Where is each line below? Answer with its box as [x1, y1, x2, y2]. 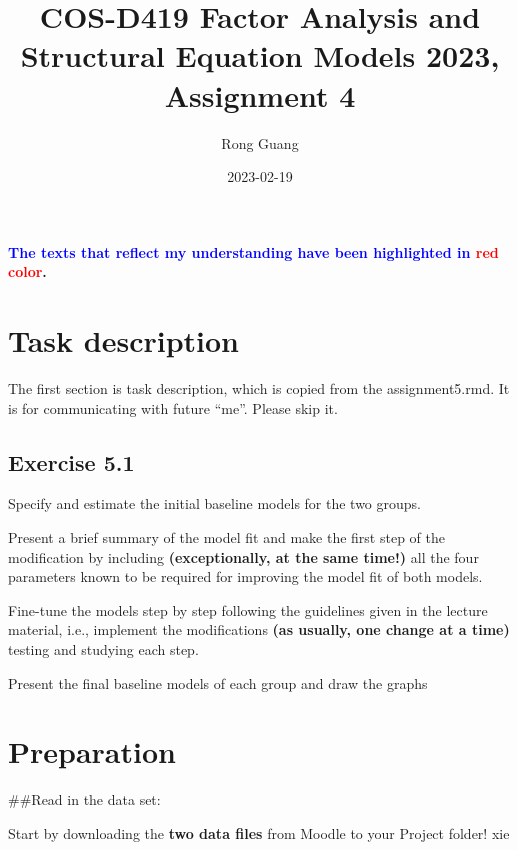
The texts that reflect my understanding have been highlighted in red [8, 241, 499, 262]
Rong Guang [221, 132, 299, 153]
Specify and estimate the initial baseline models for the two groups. [8, 493, 421, 514]
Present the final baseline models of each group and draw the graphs [8, 672, 428, 693]
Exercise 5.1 [8, 446, 135, 477]
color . [8, 261, 47, 282]
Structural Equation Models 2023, [20, 35, 500, 76]
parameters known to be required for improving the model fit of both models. [8, 566, 483, 587]
